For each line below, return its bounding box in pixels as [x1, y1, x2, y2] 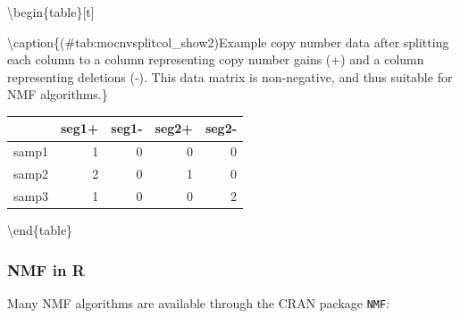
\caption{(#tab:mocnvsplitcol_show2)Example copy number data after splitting [7, 32, 449, 51]
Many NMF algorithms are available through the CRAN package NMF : [7, 293, 390, 312]
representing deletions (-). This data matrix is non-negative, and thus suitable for [7, 67, 453, 86]
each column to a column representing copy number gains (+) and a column [7, 50, 424, 69]
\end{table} [7, 221, 73, 239]
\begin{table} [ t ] [7, 3, 95, 21]
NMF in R [7, 258, 85, 280]
